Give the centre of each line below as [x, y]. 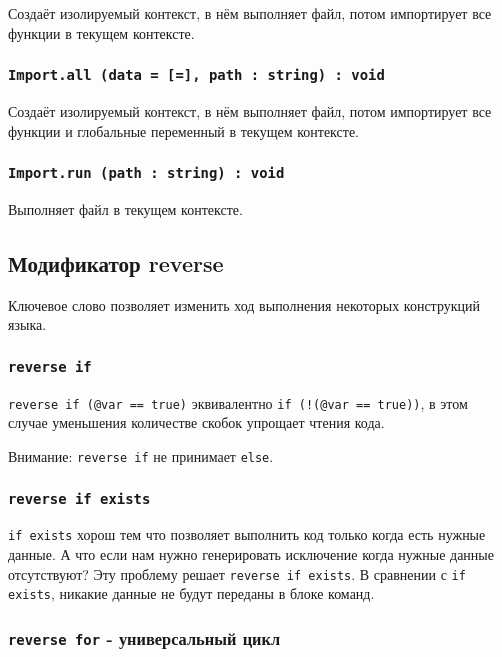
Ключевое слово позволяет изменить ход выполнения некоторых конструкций [244, 304]
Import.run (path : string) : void [146, 173]
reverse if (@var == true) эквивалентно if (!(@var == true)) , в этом [238, 402]
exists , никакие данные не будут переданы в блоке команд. [191, 593]
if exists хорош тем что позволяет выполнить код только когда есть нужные [247, 534]
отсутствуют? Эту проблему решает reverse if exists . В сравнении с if [237, 573]
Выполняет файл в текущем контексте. [125, 208]
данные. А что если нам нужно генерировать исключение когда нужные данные [251, 554]
